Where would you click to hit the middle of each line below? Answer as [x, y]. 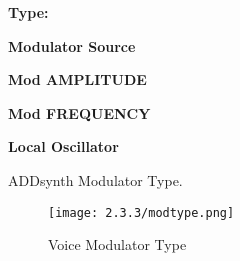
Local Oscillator [63, 146]
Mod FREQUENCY [79, 112]
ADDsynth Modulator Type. [95, 179]
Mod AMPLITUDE [77, 79]
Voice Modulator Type [117, 244]
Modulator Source [72, 45]
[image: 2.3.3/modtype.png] [141, 212]
